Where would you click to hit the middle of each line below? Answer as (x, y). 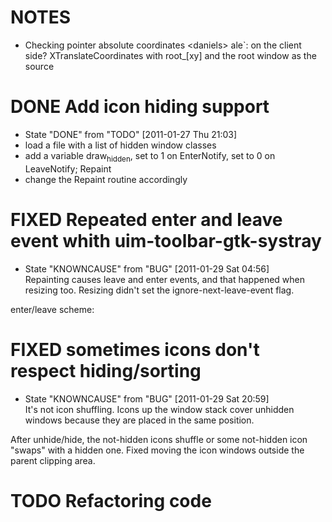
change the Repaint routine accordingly (106, 179)
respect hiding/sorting (106, 370)
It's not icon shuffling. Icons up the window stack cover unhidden (159, 409)
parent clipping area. (53, 460)
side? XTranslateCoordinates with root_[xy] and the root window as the (170, 55)
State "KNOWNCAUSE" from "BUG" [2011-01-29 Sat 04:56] (147, 268)
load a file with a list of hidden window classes (120, 145)
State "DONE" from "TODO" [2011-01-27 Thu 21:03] (131, 134)
